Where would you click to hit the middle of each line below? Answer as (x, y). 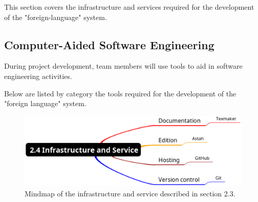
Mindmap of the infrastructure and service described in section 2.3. (130, 193)
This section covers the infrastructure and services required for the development (129, 7)
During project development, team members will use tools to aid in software (123, 66)
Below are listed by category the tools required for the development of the (120, 93)
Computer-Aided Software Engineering (109, 44)
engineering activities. (38, 76)
